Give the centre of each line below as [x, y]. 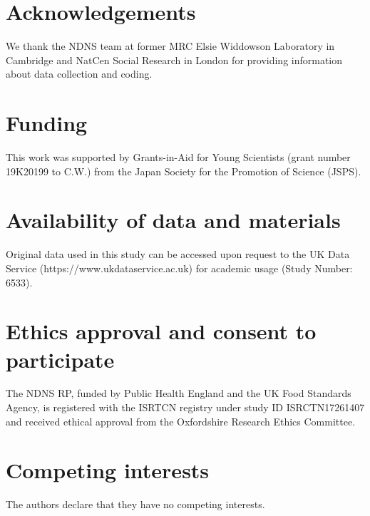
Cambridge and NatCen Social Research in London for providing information [174, 60]
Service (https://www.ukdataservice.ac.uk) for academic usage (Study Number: [179, 268]
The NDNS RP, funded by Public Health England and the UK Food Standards [179, 393]
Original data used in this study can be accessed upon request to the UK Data [178, 254]
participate [60, 359]
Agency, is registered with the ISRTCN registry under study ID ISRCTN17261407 [185, 407]
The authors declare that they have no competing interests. [135, 504]
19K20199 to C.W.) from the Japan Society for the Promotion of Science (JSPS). [184, 171]
